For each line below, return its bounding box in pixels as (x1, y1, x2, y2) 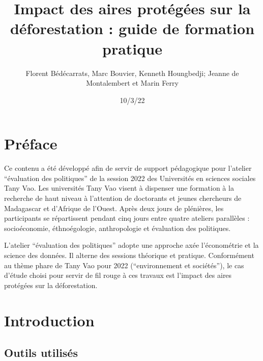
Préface (4, 133, 57, 154)
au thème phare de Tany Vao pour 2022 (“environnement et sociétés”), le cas (4, 260, 244, 270)
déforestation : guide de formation (10, 18, 255, 39)
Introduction (4, 310, 95, 330)
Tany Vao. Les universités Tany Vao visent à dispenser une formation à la (4, 183, 234, 193)
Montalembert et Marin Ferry (86, 78, 179, 88)
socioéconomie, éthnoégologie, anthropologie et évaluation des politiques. (4, 222, 231, 233)
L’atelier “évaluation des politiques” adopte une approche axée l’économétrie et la (4, 240, 259, 250)
